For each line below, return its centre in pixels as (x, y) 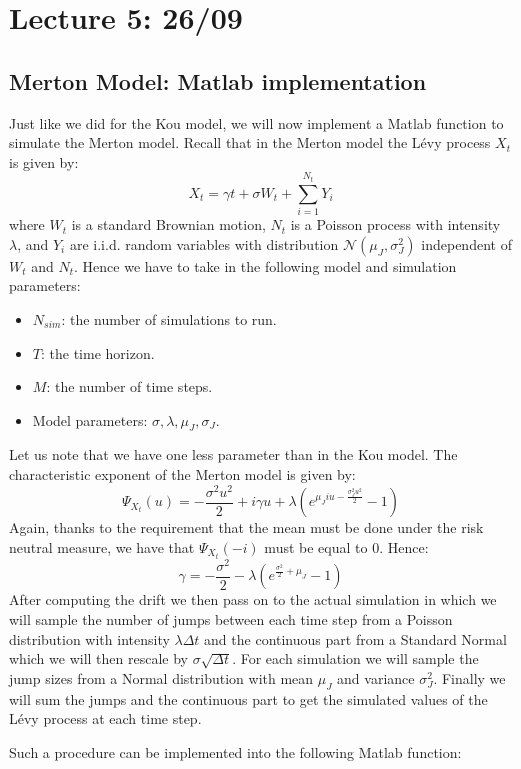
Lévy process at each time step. (105, 718)
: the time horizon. (97, 352)
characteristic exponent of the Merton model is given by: (182, 474)
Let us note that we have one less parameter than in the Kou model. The (233, 454)
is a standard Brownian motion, (168, 224)
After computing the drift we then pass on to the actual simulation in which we (253, 599)
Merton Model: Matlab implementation (218, 80)
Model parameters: (90, 419)
